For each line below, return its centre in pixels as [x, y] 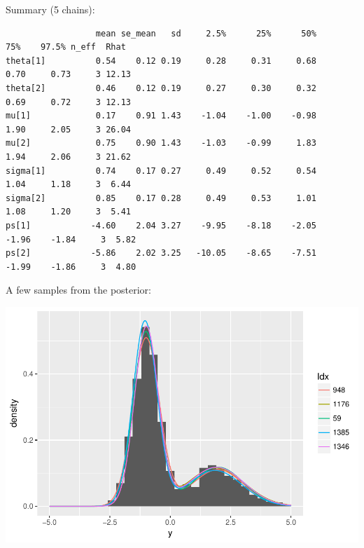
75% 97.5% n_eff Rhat [66, 47]
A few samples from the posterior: [78, 290]
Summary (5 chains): [50, 9]
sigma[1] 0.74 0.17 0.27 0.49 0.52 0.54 [161, 171]
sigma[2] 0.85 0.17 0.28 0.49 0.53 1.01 [161, 198]
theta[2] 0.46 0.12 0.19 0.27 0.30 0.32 [161, 88]
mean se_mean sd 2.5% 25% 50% [206, 33]
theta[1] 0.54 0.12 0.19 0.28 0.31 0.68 [161, 61]
